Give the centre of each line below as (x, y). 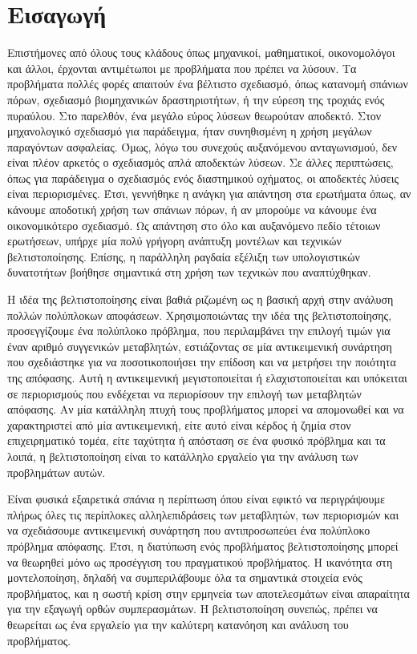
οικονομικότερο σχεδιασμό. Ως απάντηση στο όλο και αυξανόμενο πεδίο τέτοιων (194, 225)
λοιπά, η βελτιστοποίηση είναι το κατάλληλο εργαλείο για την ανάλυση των (183, 456)
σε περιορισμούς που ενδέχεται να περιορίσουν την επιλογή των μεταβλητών (184, 393)
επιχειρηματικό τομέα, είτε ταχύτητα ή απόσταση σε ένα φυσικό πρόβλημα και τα (196, 440)
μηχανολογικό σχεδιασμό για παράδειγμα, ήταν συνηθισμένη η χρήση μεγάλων (190, 131)
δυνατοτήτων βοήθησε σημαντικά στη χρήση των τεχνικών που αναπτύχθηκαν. (189, 272)
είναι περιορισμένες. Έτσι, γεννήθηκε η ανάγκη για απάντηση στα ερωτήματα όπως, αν (209, 194)
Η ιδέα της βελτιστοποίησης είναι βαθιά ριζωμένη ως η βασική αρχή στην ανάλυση (200, 299)
